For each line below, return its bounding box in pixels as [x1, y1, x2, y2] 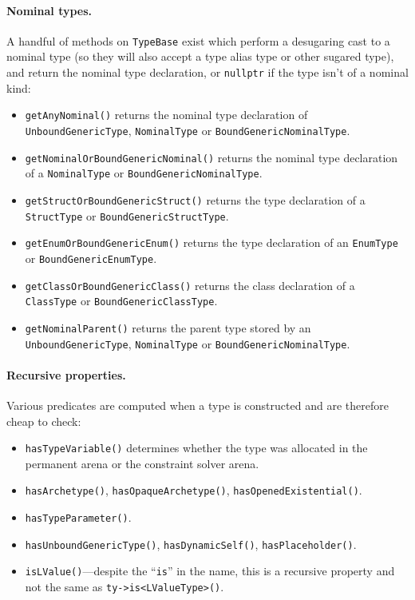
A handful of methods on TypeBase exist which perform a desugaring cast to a [6, 32, 390, 49]
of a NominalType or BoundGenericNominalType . [25, 165, 263, 181]
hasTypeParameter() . [25, 509, 132, 526]
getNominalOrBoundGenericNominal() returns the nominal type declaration [25, 149, 398, 165]
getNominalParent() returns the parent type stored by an [25, 319, 311, 336]
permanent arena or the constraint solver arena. [25, 455, 259, 471]
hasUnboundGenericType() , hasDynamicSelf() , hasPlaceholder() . [25, 535, 357, 552]
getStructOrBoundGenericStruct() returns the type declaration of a [25, 191, 366, 208]
